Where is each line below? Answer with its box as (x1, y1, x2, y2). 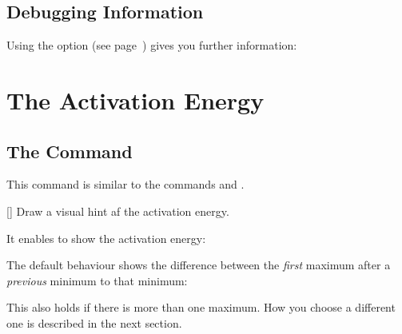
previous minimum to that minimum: (6, 272, 188, 288)
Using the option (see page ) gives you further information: (6, 37, 297, 54)
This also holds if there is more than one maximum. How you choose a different (6, 299, 396, 316)
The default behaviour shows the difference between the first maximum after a (6, 256, 391, 273)
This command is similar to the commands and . (6, 176, 245, 193)
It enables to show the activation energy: (6, 229, 206, 246)
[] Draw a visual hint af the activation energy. (6, 202, 229, 219)
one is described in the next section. (6, 314, 182, 331)
